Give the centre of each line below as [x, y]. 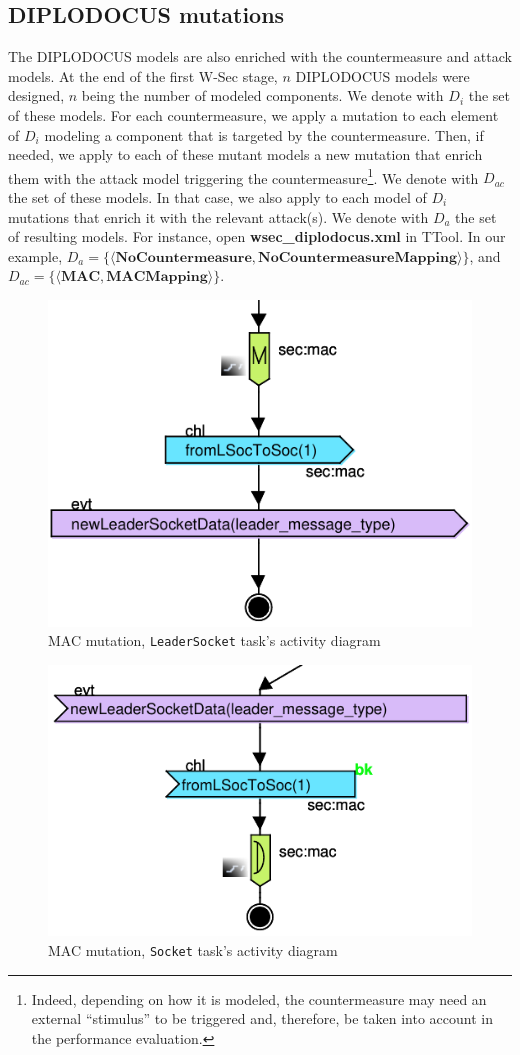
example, [35, 255]
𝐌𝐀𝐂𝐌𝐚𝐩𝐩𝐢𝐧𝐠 [157, 277]
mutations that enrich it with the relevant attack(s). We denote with [218, 216]
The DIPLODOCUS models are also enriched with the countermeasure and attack [260, 56]
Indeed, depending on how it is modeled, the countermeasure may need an [259, 998]
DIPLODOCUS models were [382, 75]
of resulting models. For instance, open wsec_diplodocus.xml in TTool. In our [257, 236]
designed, [36, 95]
